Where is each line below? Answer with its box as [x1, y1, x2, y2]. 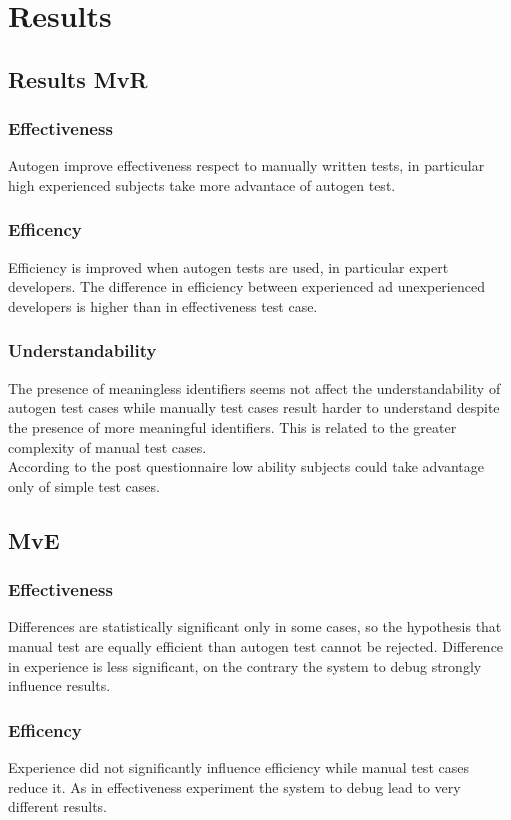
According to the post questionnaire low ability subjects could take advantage [8, 456, 484, 477]
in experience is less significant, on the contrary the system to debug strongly [8, 655, 482, 676]
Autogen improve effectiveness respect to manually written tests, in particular [8, 155, 485, 176]
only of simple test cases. [8, 475, 160, 496]
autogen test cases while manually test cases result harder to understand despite [8, 397, 500, 418]
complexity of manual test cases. [8, 436, 207, 457]
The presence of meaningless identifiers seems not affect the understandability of [8, 377, 501, 398]
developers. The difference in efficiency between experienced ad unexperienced [8, 276, 485, 297]
